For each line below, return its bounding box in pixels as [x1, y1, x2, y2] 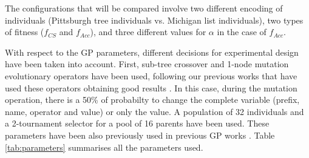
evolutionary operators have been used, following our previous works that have [5, 69, 297, 82]
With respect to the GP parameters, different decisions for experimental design [5, 45, 299, 58]
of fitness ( [5, 25, 44, 38]
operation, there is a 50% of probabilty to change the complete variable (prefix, [5, 93, 300, 106]
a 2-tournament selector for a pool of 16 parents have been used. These [5, 117, 270, 130]
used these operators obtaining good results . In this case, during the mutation [5, 81, 297, 94]
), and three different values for [90, 25, 206, 38]
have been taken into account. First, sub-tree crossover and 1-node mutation [5, 58, 289, 70]
